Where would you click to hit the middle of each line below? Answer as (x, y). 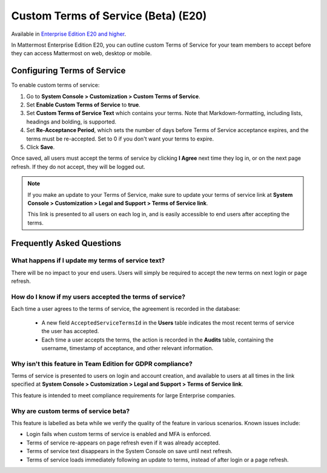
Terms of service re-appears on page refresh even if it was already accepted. (123, 443)
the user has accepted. (70, 331)
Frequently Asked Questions (66, 243)
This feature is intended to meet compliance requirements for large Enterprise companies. (124, 395)
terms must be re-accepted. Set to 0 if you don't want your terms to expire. (120, 139)
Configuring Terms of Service (68, 71)
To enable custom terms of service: (55, 85)
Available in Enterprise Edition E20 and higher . (69, 34)
